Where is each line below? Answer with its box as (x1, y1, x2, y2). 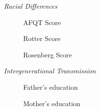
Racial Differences (4, 1, 57, 11)
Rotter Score (23, 33, 61, 43)
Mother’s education (23, 98, 80, 108)
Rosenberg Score (23, 49, 72, 59)
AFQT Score (23, 17, 61, 27)
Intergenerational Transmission (4, 66, 96, 76)
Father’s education (23, 82, 78, 92)
